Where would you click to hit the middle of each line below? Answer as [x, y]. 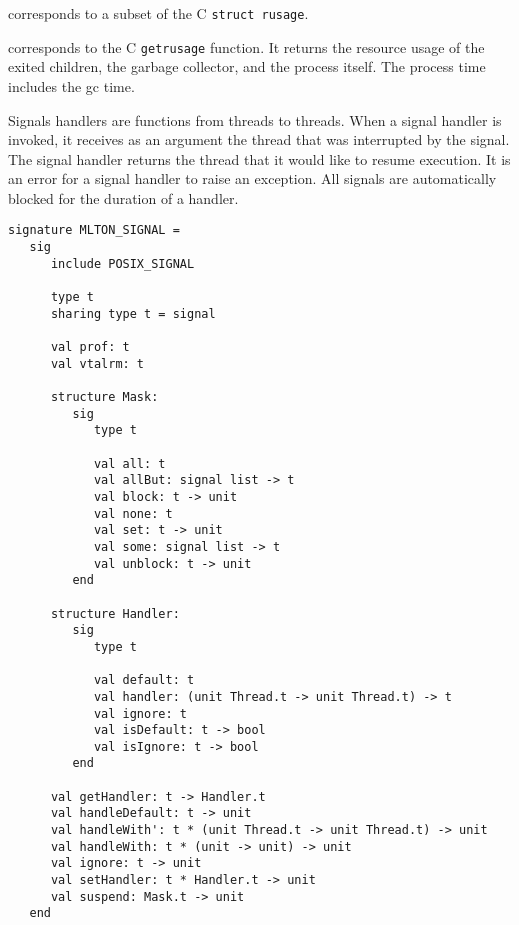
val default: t [144, 680]
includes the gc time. [71, 85]
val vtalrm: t [97, 363]
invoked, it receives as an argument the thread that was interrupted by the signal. [259, 139]
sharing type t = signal [133, 313]
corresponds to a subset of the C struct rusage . [158, 13]
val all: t [129, 463]
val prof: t [90, 347]
